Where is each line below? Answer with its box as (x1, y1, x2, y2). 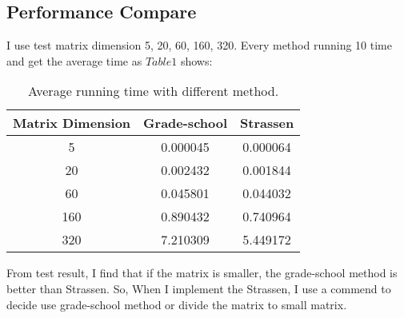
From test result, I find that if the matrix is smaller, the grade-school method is (6, 264, 398, 281)
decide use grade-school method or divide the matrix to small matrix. (6, 296, 347, 312)
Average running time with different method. (28, 81, 279, 101)
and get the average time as (6, 52, 142, 69)
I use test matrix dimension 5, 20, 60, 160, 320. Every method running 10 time (6, 37, 392, 54)
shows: (180, 52, 213, 69)
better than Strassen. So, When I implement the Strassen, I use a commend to (6, 280, 391, 296)
